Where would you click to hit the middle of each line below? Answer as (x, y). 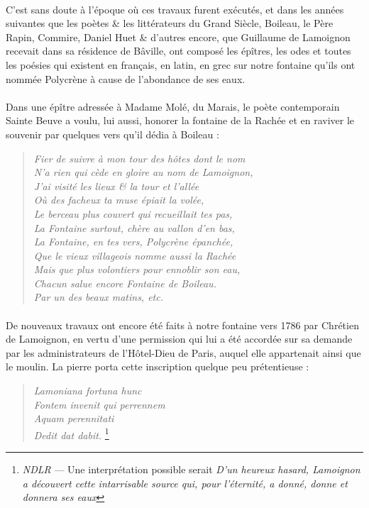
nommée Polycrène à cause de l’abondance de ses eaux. (126, 78)
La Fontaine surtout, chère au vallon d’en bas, (134, 227)
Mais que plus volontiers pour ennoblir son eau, (137, 269)
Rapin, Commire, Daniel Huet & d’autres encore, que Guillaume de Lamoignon (178, 37)
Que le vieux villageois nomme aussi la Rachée (135, 255)
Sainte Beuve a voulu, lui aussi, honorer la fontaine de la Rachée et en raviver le (180, 120)
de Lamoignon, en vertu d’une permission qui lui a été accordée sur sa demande (179, 339)
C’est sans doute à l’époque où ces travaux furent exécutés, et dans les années (175, 9)
